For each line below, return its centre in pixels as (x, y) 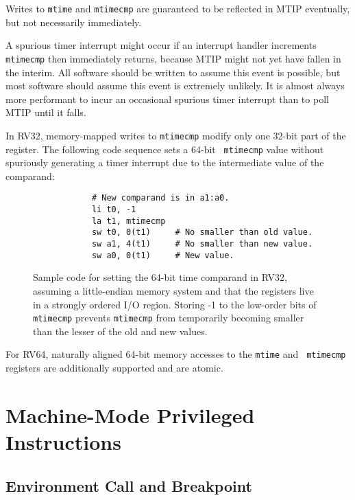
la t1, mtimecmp (128, 221)
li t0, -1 (114, 210)
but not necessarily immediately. (74, 22)
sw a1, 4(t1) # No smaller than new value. (202, 244)
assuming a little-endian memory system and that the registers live (173, 290)
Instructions (63, 442)
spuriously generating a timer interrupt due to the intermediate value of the (165, 162)
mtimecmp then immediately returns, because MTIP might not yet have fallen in (173, 58)
